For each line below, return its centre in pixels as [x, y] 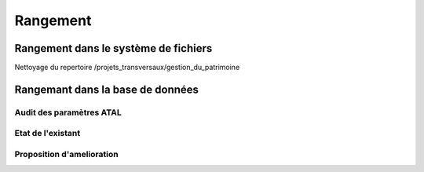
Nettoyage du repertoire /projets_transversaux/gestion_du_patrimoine [127, 68]
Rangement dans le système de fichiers [113, 48]
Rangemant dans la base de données [107, 89]
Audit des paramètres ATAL [68, 112]
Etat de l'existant [48, 134]
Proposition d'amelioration [66, 154]
